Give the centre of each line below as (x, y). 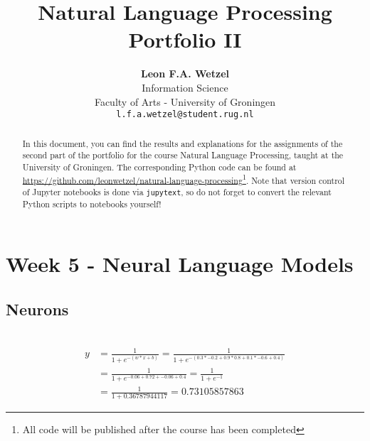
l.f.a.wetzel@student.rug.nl (185, 115)
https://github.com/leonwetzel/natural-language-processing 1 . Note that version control (184, 179)
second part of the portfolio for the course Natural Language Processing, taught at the (183, 155)
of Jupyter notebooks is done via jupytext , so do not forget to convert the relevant (177, 192)
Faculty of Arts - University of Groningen (185, 101)
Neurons (37, 309)
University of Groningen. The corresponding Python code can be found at (159, 167)
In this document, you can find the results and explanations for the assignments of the (183, 143)
